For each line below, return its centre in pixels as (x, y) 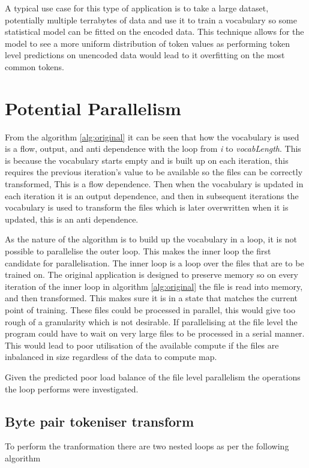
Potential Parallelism (93, 108)
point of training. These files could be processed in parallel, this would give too (150, 310)
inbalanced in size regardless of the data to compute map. (111, 357)
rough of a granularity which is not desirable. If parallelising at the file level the (151, 321)
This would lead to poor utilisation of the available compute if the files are (142, 345)
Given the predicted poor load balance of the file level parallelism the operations (153, 376)
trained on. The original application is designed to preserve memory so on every (151, 274)
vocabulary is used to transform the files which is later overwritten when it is (147, 207)
